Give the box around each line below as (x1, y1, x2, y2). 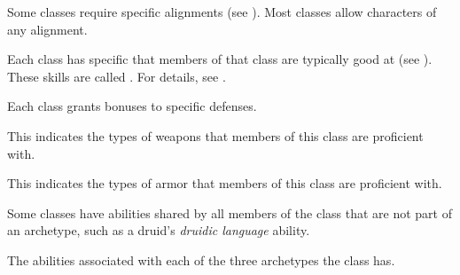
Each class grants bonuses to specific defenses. (7, 97, 257, 115)
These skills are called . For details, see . (7, 67, 226, 85)
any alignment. (7, 20, 88, 38)
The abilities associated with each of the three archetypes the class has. (7, 250, 395, 269)
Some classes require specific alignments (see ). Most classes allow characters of (7, 3, 437, 20)
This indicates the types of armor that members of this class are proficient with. (7, 174, 442, 192)
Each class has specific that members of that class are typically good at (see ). (7, 50, 433, 68)
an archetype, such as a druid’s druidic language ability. (7, 221, 310, 240)
